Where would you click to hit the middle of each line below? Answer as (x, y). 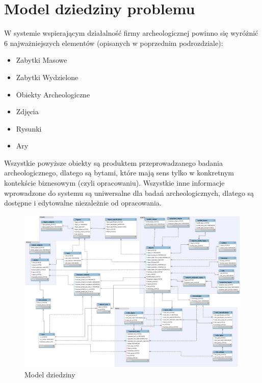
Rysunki (29, 128)
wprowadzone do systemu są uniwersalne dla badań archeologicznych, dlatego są (129, 193)
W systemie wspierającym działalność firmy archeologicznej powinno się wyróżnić (131, 33)
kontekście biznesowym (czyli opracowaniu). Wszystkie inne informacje (114, 183)
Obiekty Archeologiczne (53, 94)
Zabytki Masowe (42, 60)
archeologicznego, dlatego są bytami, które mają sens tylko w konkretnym (119, 173)
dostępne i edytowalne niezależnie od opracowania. (83, 203)
